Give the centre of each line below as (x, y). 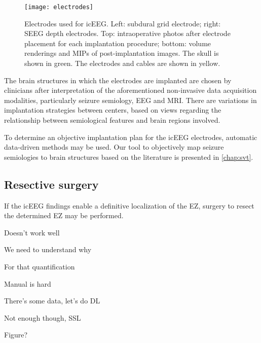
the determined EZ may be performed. (64, 215)
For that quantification (40, 266)
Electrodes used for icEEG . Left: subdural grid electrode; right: (123, 23)
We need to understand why (48, 249)
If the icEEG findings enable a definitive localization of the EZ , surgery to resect (129, 205)
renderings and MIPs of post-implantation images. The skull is (122, 53)
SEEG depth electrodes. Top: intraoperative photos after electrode (127, 33)
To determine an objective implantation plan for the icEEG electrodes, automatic (131, 137)
